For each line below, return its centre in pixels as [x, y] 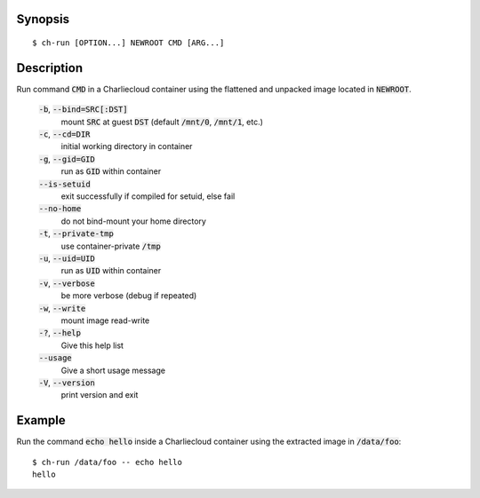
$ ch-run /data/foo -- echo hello [107, 462]
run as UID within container [111, 271]
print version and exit [100, 395]
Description [50, 68]
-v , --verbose [67, 283]
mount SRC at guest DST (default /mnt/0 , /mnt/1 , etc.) [162, 122]
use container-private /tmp [111, 246]
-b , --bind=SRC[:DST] [83, 109]
